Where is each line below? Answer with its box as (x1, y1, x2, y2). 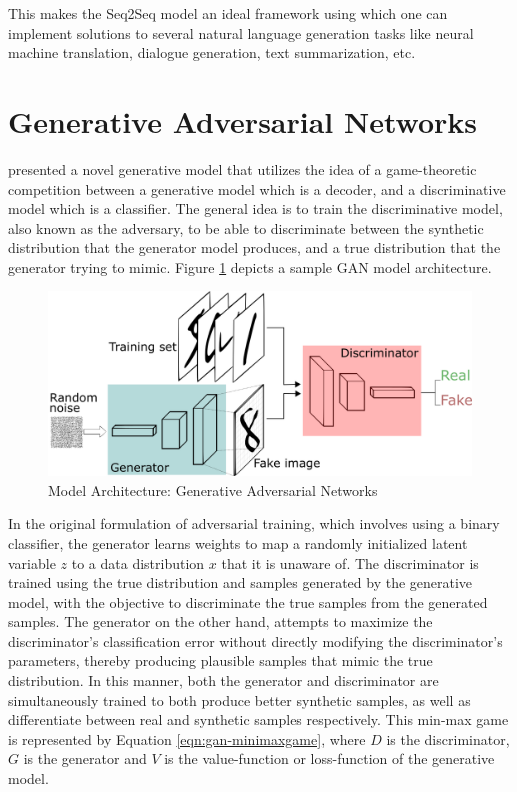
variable (8, 552, 56, 573)
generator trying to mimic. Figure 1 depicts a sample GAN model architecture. (8, 256, 492, 277)
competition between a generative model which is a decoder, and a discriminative (8, 178, 506, 199)
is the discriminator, (386, 728, 510, 749)
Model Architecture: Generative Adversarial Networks (48, 479, 378, 500)
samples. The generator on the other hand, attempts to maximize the (8, 611, 433, 632)
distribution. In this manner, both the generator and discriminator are (8, 670, 439, 691)
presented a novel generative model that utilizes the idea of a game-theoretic (8, 158, 477, 179)
